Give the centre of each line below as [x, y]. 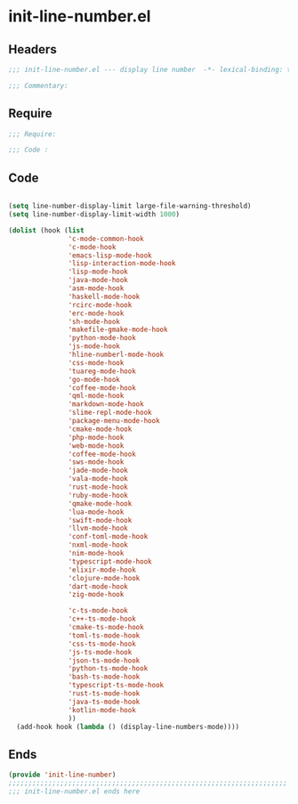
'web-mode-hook [96, 446]
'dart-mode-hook [98, 586]
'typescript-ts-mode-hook [116, 686]
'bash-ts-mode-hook [104, 677]
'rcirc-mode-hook [100, 305]
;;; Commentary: [38, 85]
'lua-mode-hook [96, 512]
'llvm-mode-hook [98, 528]
